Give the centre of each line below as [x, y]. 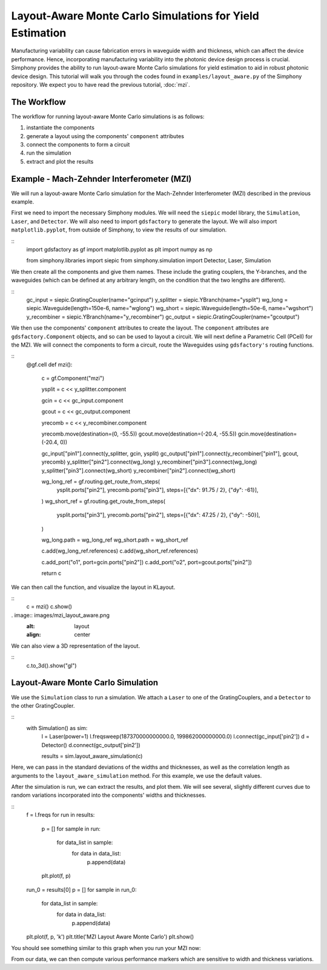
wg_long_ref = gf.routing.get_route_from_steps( [101, 481]
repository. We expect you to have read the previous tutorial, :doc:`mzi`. [101, 84]
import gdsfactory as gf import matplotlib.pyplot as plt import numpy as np [120, 250]
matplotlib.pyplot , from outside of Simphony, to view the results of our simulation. [119, 230]
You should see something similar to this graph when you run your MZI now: [106, 948]
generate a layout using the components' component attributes [105, 136]
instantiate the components [61, 128]
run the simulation [49, 153]
